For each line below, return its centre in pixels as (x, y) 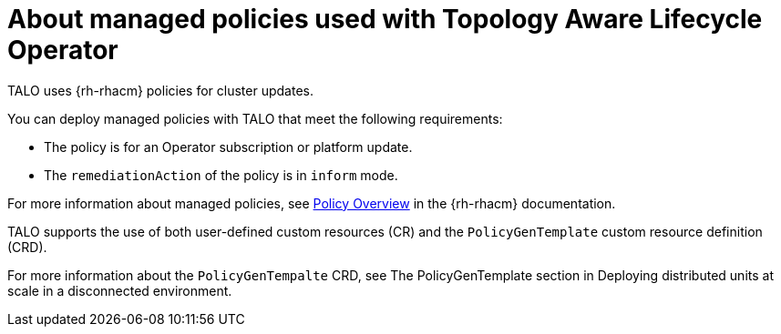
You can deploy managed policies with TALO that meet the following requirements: (255, 118)
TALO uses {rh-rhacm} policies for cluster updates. (160, 90)
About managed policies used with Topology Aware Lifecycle (385, 19)
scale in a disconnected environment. (120, 290)
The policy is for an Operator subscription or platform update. (228, 147)
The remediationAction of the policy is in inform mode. (221, 175)
